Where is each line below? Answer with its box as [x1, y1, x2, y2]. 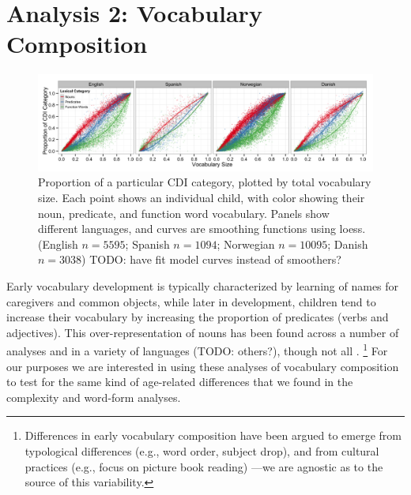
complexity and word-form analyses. [6, 388, 181, 405]
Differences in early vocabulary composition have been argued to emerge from [25, 427, 402, 444]
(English [38, 235, 78, 252]
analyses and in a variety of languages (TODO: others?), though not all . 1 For [6, 340, 388, 359]
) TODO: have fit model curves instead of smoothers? [81, 251, 341, 268]
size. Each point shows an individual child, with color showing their [38, 189, 365, 206]
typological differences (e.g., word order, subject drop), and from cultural [25, 443, 379, 459]
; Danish [327, 235, 368, 252]
